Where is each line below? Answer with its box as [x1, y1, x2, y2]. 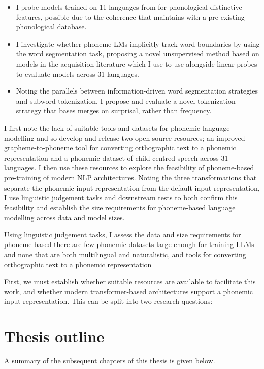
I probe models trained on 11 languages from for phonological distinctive [16, 2, 242, 12]
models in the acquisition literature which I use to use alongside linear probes [16, 58, 257, 69]
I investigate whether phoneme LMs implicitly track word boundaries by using [16, 38, 260, 49]
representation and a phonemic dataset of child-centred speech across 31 [4, 152, 228, 163]
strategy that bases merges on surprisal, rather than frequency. [16, 105, 212, 116]
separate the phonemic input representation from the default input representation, [4, 182, 260, 193]
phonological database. [16, 21, 87, 32]
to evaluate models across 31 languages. [16, 68, 139, 79]
